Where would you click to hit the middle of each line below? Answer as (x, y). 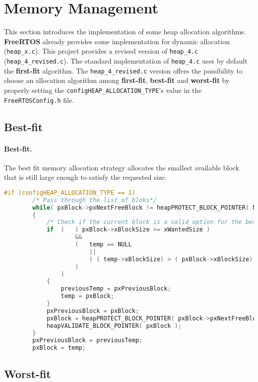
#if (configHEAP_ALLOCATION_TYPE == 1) (70, 192)
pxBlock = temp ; (59, 348)
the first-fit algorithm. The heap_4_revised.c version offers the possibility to (124, 70)
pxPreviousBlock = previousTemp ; (88, 341)
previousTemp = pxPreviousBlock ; (116, 289)
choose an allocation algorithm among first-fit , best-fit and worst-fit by (117, 80)
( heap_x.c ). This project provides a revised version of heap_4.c (101, 51)
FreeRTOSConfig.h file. (39, 100)
